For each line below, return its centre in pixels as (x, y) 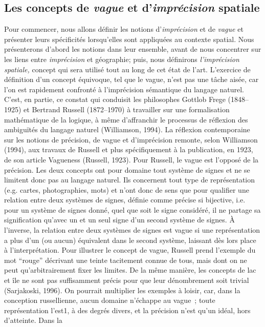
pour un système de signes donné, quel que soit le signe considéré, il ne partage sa (132, 209)
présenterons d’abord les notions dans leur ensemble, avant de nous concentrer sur (133, 49)
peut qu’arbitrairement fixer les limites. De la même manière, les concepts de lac (130, 270)
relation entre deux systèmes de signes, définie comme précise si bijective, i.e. (125, 200)
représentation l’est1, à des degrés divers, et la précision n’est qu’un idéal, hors (127, 310)
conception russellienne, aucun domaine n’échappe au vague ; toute (110, 300)
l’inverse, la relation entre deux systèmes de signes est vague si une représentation (132, 230)
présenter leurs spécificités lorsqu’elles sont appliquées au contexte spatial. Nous (129, 39)
